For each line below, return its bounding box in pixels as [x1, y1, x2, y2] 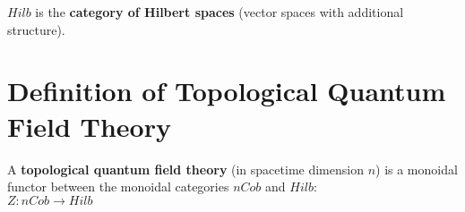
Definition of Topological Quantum [7, 72, 446, 109]
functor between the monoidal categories [7, 177, 229, 196]
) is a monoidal [375, 159, 458, 178]
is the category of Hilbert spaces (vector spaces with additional [35, 3, 404, 21]
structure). [7, 20, 65, 38]
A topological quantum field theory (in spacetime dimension [7, 159, 364, 178]
